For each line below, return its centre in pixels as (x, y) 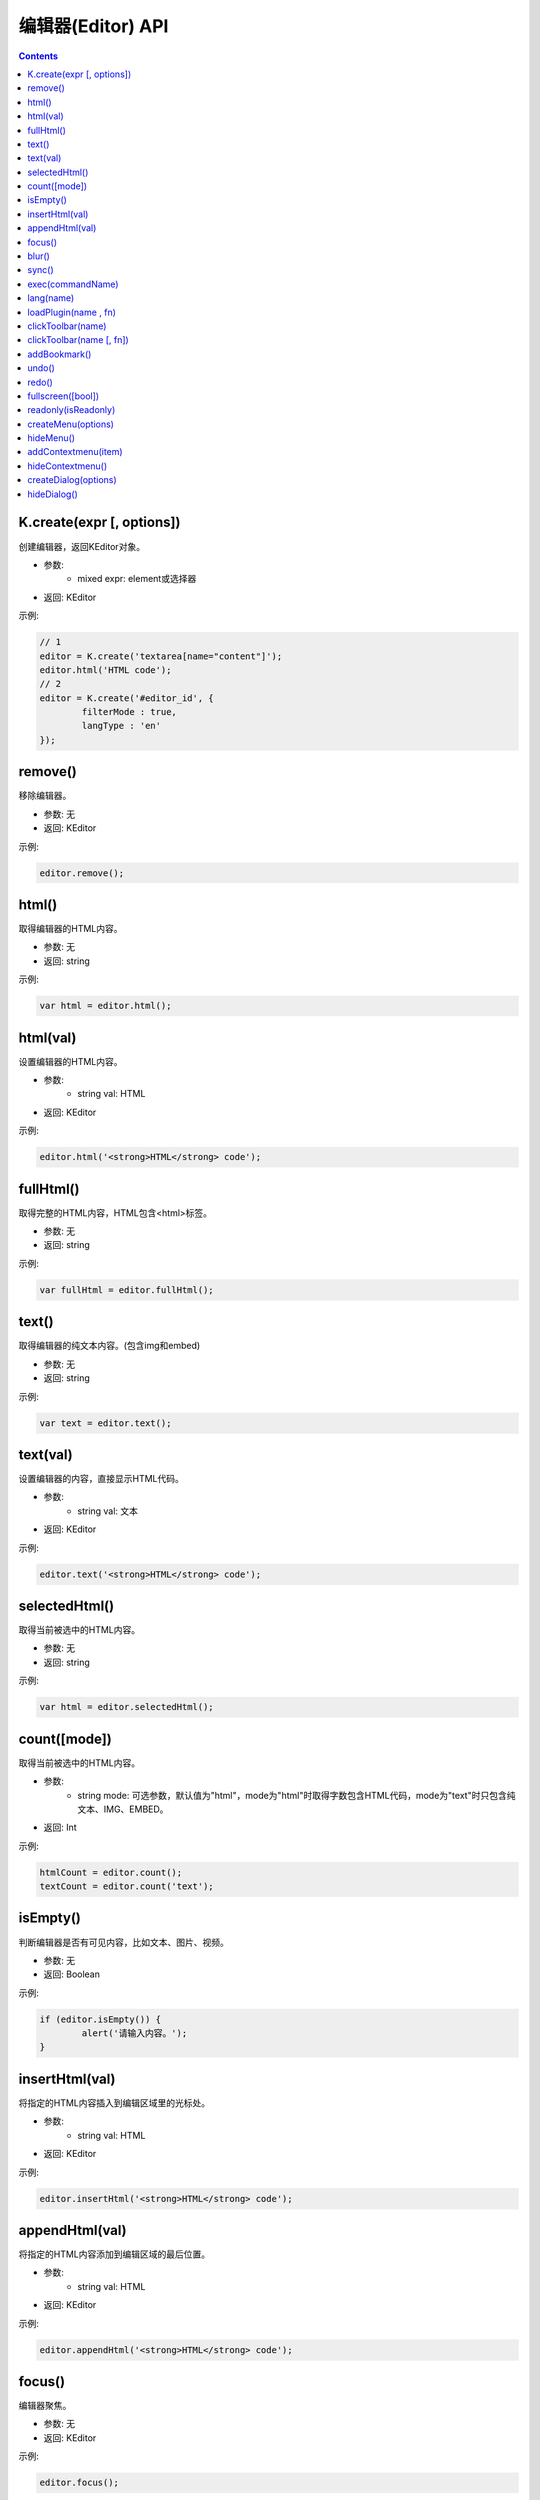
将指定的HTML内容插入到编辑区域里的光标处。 (114, 2102)
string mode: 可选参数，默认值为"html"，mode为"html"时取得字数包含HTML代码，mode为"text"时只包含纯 (296, 1795)
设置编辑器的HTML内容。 (71, 1061)
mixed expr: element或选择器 (137, 579)
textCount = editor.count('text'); (126, 1886)
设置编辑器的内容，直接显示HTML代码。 (101, 1479)
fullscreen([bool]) (63, 396)
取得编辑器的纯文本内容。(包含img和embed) (109, 1346)
